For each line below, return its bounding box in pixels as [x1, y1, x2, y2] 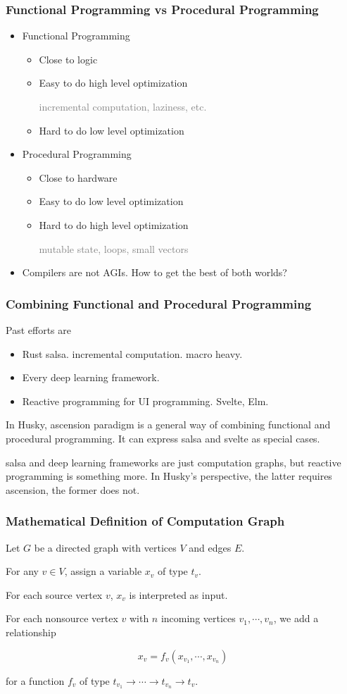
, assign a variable [64, 564, 142, 578]
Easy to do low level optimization [39, 194, 184, 209]
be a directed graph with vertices [34, 540, 177, 554]
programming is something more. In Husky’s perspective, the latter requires [6, 469, 332, 483]
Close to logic [39, 51, 98, 66]
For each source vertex [6, 587, 103, 602]
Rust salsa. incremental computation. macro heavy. [22, 346, 243, 361]
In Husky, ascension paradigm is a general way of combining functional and [6, 417, 331, 432]
